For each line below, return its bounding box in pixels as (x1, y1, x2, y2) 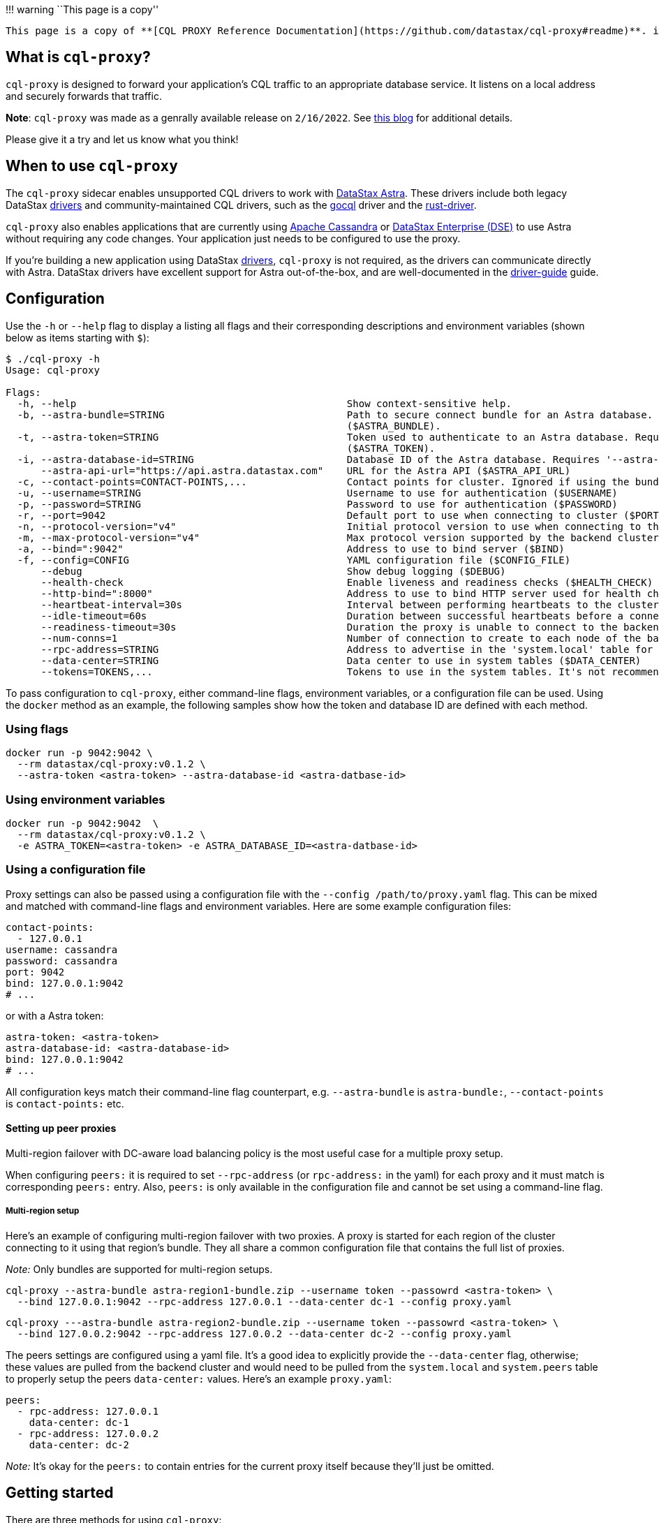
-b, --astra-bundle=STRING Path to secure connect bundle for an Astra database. (17, 409, 653, 420)
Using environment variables (6, 792, 165, 807)
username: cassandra (6, 943, 118, 955)
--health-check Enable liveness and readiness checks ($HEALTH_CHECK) (40, 576, 653, 588)
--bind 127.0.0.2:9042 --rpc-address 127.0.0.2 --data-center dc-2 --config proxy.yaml (17, 1327, 512, 1339)
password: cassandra (6, 955, 118, 966)
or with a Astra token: (6, 1009, 104, 1022)
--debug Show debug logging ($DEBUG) (40, 565, 506, 577)
